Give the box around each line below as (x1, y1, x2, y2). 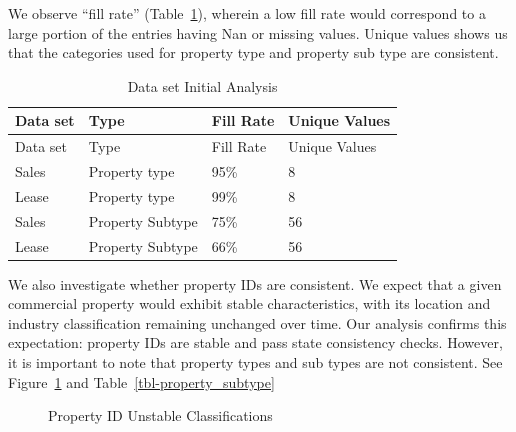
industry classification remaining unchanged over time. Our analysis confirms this (8, 312, 507, 333)
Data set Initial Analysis (127, 75, 278, 96)
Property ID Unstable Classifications (48, 405, 273, 426)
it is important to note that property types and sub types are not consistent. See (8, 352, 503, 373)
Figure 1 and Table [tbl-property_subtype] (8, 371, 275, 392)
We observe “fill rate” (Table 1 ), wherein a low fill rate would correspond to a (8, 3, 486, 23)
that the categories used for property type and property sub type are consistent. (8, 42, 499, 63)
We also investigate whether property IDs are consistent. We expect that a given (8, 273, 502, 294)
